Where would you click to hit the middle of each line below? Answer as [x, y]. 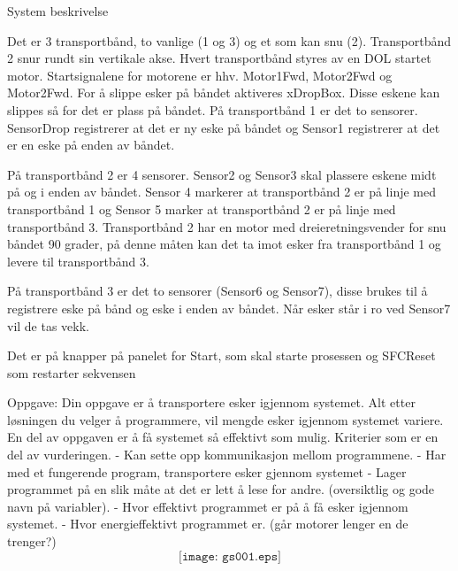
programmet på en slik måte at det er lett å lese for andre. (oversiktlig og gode [221, 489]
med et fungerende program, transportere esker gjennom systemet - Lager [207, 471]
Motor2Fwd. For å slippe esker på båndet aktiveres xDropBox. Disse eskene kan [224, 93]
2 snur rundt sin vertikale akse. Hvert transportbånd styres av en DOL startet [219, 58]
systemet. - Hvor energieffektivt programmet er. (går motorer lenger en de [208, 524]
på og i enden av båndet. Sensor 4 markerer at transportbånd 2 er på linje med [222, 192]
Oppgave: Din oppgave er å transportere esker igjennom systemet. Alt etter [211, 402]
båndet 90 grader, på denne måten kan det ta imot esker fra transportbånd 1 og [224, 244]
